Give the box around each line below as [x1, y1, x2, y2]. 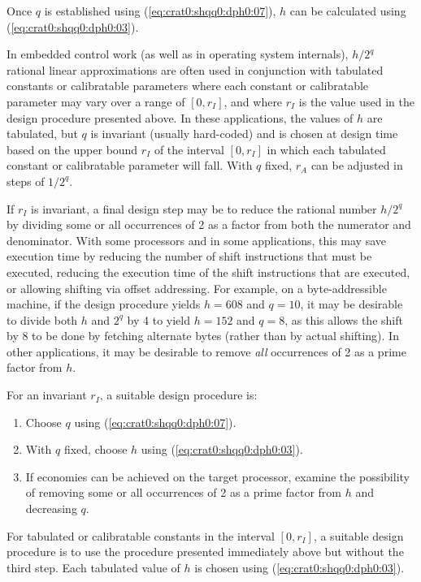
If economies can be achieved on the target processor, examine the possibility [25, 468, 410, 485]
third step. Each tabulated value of [7, 558, 180, 576]
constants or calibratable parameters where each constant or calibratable [7, 77, 369, 94]
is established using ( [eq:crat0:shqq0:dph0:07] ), [44, 2, 276, 19]
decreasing [25, 500, 77, 517]
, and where [224, 93, 283, 110]
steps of [7, 172, 45, 189]
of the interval [154, 140, 224, 157]
